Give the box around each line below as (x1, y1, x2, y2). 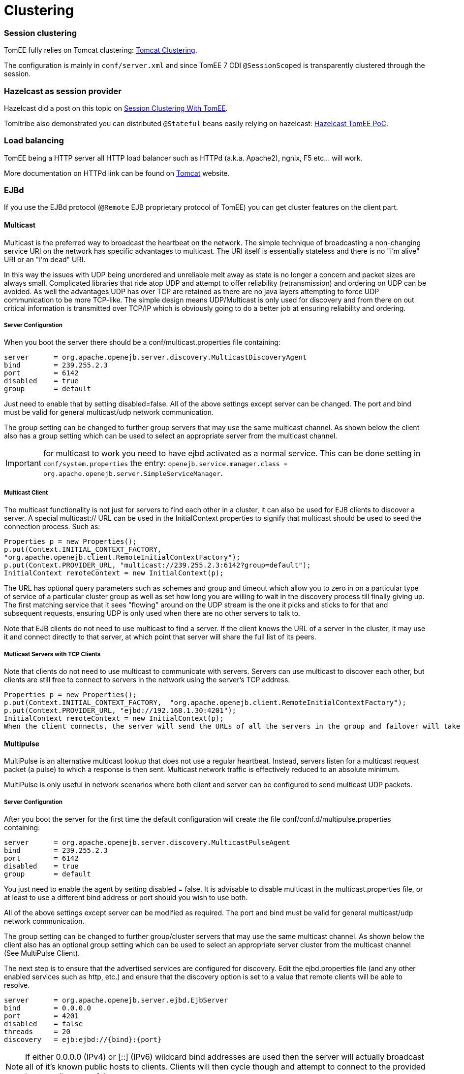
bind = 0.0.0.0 (4, 1004, 92, 1012)
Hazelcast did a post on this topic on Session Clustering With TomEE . (4, 103, 228, 112)
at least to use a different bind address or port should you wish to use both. (4, 893, 248, 902)
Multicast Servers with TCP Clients (4, 650, 101, 658)
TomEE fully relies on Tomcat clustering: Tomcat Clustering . (4, 46, 197, 55)
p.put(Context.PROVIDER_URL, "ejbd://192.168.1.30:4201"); (4, 706, 237, 714)
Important (5, 458, 41, 469)
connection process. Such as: (4, 522, 100, 531)
